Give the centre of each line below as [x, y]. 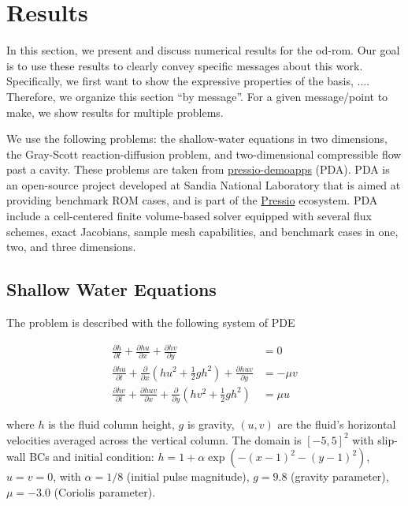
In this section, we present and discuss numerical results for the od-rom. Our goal [203, 50]
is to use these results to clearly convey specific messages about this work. [185, 65]
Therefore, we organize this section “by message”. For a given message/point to [197, 96]
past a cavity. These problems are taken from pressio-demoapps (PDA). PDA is [198, 169]
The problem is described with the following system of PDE [151, 322]
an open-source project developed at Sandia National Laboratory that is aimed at [204, 184]
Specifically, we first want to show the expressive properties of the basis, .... [188, 81]
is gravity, [211, 424]
